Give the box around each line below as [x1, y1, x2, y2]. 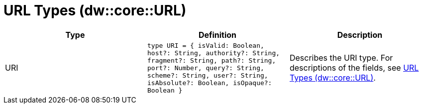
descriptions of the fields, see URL [289, 63, 419, 73]
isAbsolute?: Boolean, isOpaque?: [147, 79, 272, 87]
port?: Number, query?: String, [147, 64, 264, 72]
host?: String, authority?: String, [147, 49, 280, 57]
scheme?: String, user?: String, [147, 71, 268, 79]
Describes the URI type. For [289, 53, 393, 63]
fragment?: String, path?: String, [147, 56, 276, 64]
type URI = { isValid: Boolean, [147, 41, 264, 49]
